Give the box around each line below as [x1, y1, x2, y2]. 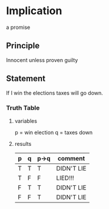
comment [57, 154, 85, 162]
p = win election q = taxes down [14, 129, 93, 136]
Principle [6, 41, 40, 51]
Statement [6, 74, 46, 84]
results [14, 140, 32, 147]
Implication [6, 4, 62, 18]
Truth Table [6, 104, 40, 112]
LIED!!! [55, 174, 75, 182]
